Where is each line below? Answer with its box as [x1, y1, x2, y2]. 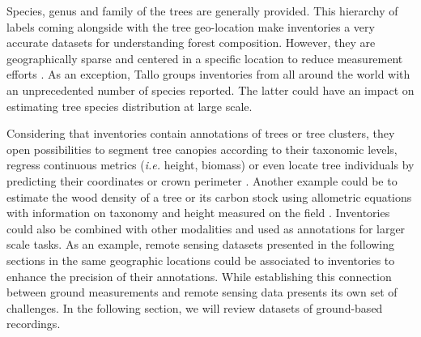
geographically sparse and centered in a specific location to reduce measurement [6, 49, 403, 66]
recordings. [6, 315, 61, 332]
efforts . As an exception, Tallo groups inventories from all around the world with [6, 66, 410, 83]
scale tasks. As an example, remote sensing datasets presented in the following [6, 236, 395, 253]
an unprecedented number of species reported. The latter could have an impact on [6, 81, 415, 98]
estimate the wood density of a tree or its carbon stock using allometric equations [6, 188, 412, 205]
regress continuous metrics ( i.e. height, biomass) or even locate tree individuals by [6, 156, 415, 173]
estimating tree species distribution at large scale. [6, 97, 253, 114]
